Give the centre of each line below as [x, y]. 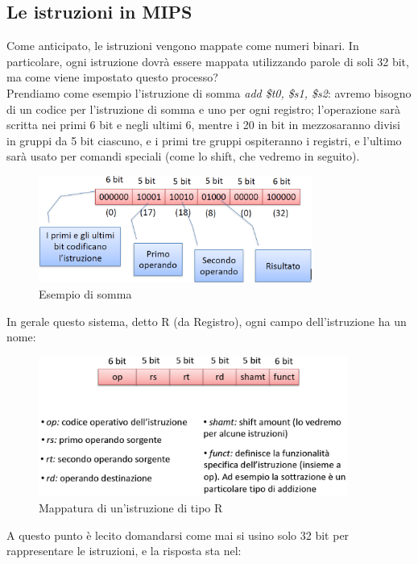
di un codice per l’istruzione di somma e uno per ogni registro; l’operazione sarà [204, 109]
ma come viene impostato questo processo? [112, 77]
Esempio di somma [85, 294]
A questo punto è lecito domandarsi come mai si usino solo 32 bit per [178, 535]
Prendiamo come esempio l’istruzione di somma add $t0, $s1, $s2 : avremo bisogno [209, 92]
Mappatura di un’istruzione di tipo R [131, 508]
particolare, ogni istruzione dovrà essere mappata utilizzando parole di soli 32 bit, [208, 61]
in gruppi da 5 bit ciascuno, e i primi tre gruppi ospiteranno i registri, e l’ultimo [204, 140]
